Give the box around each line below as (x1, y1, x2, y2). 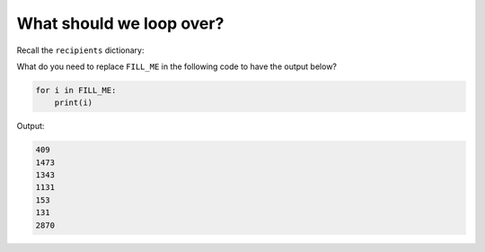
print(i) (54, 98, 93, 108)
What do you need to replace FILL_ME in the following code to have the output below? (16, 61, 337, 72)
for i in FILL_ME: (35, 85, 117, 95)
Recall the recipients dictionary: (16, 45, 145, 56)
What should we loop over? (16, 13, 225, 33)
